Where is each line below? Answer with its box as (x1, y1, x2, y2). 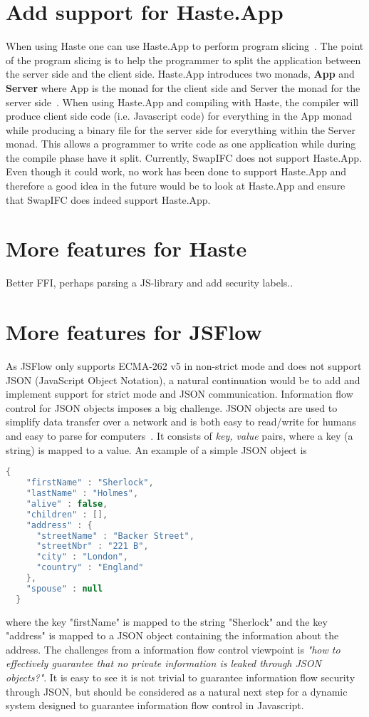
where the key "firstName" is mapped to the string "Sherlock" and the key (6, 614, 328, 629)
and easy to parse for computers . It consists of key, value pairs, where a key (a (6, 428, 353, 443)
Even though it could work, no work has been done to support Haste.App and (6, 164, 347, 179)
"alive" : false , (26, 498, 108, 509)
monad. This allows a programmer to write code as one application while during (6, 136, 356, 151)
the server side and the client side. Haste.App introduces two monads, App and (6, 66, 355, 81)
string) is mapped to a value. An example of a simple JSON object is (6, 442, 307, 457)
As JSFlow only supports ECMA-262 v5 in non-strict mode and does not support (6, 358, 362, 373)
